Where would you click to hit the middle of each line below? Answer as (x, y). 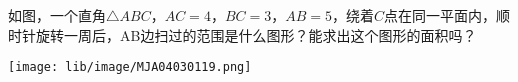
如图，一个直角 (57, 15)
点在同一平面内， (440, 15)
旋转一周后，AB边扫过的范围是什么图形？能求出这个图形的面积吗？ (256, 34)
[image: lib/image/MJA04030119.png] (130, 67)
